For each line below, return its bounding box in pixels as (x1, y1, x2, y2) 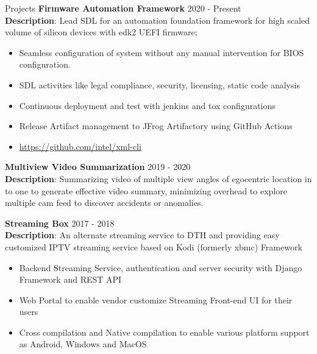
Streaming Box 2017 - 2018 (5, 216, 115, 229)
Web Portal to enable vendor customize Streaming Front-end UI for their (19, 293, 293, 306)
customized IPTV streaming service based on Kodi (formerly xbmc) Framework (5, 240, 302, 253)
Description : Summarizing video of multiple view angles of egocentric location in (5, 172, 312, 185)
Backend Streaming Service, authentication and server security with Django (19, 261, 302, 274)
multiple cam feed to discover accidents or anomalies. (5, 196, 204, 209)
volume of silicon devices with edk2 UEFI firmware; (5, 26, 198, 38)
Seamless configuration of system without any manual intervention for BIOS (19, 46, 304, 58)
